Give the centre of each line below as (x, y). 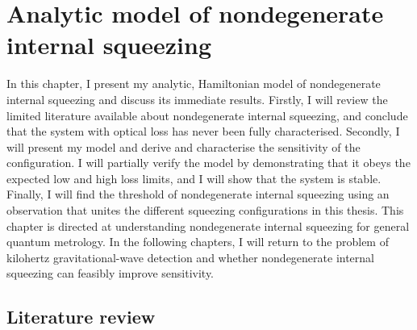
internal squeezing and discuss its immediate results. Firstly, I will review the (197, 99)
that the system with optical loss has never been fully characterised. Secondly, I (203, 131)
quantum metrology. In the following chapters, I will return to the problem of (198, 242)
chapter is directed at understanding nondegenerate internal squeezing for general (208, 226)
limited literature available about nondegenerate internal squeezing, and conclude (207, 115)
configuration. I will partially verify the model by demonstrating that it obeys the (208, 163)
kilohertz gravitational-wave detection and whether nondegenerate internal (190, 257)
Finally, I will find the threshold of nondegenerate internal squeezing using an (198, 194)
